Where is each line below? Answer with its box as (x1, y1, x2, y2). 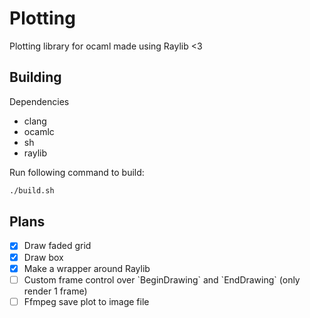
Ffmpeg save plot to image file (23, 295, 150, 307)
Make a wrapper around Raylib (23, 262, 151, 274)
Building (9, 69, 62, 86)
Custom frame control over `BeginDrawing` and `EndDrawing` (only (23, 273, 301, 286)
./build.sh (9, 185, 55, 196)
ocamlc (23, 125, 55, 137)
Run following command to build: (9, 166, 145, 178)
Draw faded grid (23, 240, 92, 252)
